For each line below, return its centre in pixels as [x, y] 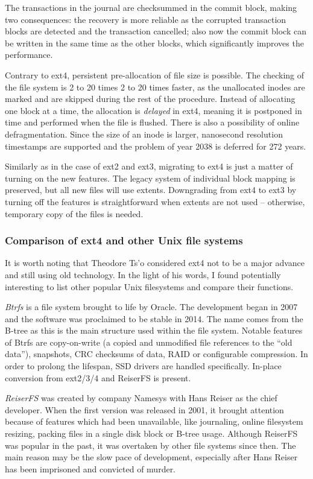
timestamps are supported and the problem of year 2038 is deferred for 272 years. [156, 146]
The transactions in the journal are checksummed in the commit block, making [151, 7]
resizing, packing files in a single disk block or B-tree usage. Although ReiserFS [151, 433]
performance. [29, 55]
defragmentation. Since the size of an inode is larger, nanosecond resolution [144, 134]
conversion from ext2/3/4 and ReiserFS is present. [98, 377]
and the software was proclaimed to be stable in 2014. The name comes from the [154, 318]
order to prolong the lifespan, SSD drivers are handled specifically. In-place [143, 366]
